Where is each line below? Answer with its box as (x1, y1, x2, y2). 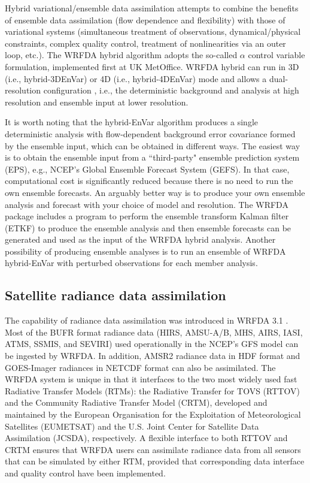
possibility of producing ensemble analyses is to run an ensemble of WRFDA (5, 244, 286, 257)
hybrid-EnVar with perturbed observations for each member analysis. (5, 256, 258, 269)
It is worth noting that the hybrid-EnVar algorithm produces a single (5, 116, 259, 128)
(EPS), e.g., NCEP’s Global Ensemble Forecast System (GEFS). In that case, (5, 162, 290, 175)
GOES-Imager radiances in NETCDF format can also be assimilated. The (5, 361, 276, 373)
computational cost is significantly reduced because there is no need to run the (5, 174, 293, 187)
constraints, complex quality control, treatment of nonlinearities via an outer (5, 37, 286, 49)
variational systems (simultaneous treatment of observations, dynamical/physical (5, 25, 301, 38)
